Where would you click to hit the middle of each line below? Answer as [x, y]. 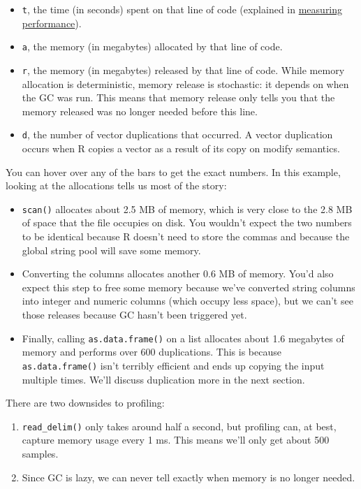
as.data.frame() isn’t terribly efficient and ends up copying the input [173, 365]
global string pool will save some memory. [111, 250]
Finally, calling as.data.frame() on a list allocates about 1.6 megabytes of [183, 338]
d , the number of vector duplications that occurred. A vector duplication [177, 134]
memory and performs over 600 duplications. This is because [152, 352]
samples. [40, 453]
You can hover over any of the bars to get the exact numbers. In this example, [173, 171]
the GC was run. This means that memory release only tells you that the [178, 97]
